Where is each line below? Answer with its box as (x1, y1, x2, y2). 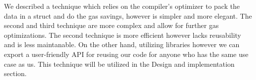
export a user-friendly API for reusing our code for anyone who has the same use (4, 49, 249, 59)
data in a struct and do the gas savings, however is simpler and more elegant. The (4, 10, 252, 21)
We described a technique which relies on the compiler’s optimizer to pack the (4, 1, 240, 11)
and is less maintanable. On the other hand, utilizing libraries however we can (4, 39, 240, 50)
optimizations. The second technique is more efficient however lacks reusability (4, 29, 241, 40)
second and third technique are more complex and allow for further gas (4, 20, 219, 30)
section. (4, 68, 27, 79)
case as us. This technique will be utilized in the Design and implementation (4, 58, 235, 69)
